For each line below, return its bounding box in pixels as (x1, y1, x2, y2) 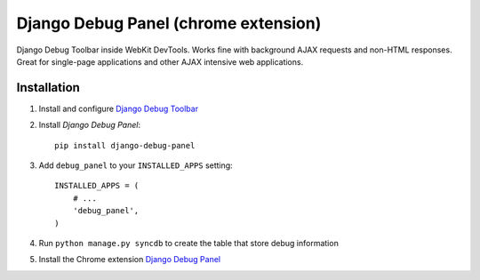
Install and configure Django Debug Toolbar (38, 103, 199, 114)
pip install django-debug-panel (54, 140, 196, 150)
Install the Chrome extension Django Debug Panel (38, 254, 221, 265)
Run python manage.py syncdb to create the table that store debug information (38, 237, 340, 248)
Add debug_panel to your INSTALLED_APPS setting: (38, 160, 233, 171)
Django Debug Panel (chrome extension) (16, 13, 322, 33)
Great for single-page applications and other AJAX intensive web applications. (16, 56, 304, 67)
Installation (16, 80, 80, 95)
